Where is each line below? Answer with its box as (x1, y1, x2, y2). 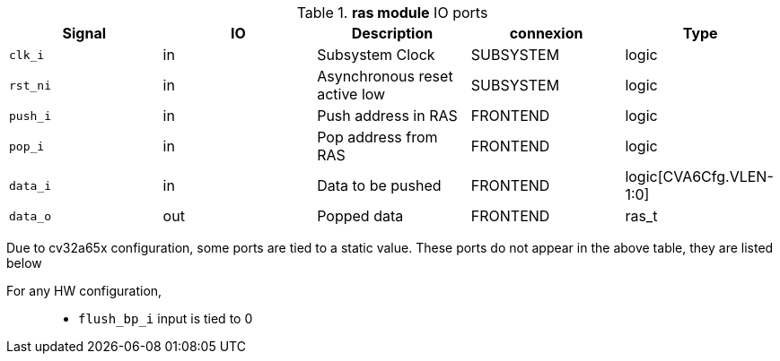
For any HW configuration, (6, 283, 162, 298)
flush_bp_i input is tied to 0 (78, 311, 253, 326)
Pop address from (317, 128, 438, 146)
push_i (9, 108, 51, 123)
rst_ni (9, 78, 51, 92)
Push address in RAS (317, 107, 458, 125)
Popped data (317, 207, 404, 225)
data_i (9, 178, 51, 193)
